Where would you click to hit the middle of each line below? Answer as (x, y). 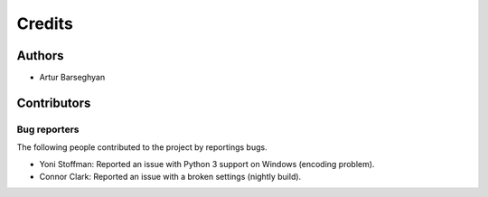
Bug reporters (48, 129)
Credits (45, 23)
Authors (40, 56)
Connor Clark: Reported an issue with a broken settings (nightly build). (170, 177)
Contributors (54, 103)
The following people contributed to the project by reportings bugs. (142, 147)
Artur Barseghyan (72, 78)
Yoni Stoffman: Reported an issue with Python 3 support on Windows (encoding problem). (207, 164)
